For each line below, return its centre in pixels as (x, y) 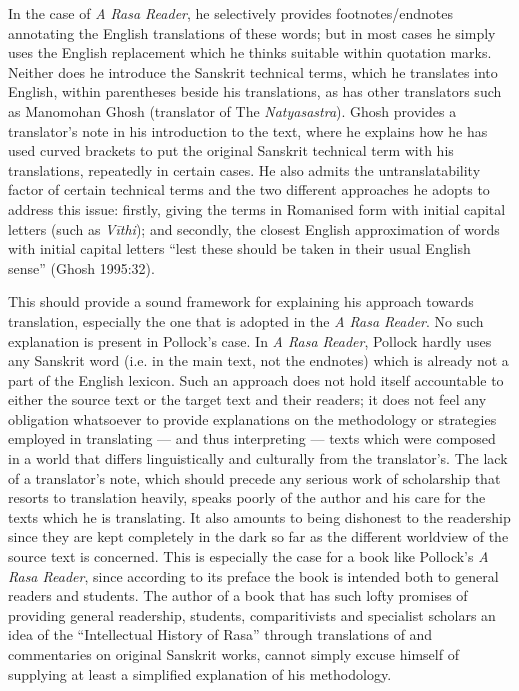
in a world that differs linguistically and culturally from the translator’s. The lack (258, 458)
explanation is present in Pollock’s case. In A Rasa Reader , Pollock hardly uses (250, 340)
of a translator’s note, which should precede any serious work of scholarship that (254, 477)
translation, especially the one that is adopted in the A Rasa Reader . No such (246, 320)
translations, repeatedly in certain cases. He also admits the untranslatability (244, 169)
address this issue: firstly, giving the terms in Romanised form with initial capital (257, 208)
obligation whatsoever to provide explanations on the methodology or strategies (252, 418)
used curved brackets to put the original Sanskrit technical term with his (231, 150)
